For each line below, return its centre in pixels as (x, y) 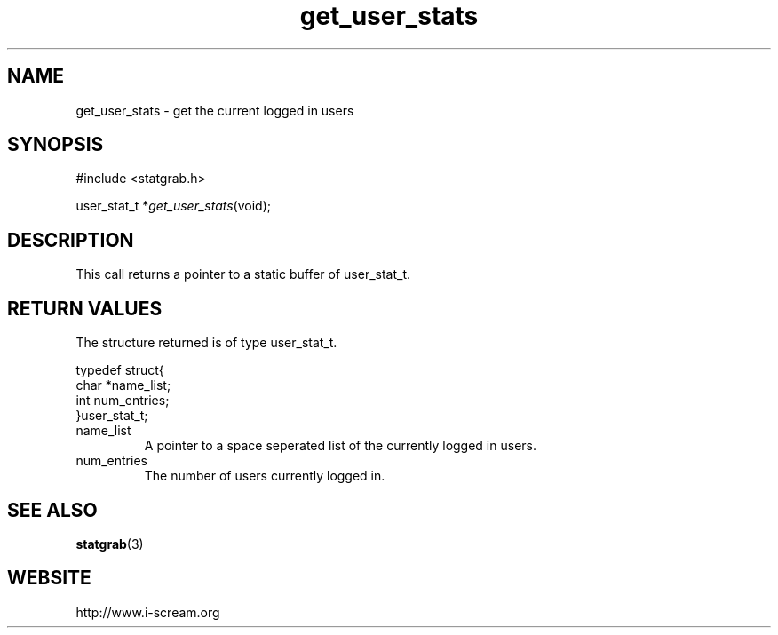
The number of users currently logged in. (265, 476)
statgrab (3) (110, 544)
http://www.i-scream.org (148, 612)
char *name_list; (123, 385)
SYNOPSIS (56, 145)
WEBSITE (49, 578)
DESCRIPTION (71, 240)
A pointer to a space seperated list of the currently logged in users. (340, 446)
